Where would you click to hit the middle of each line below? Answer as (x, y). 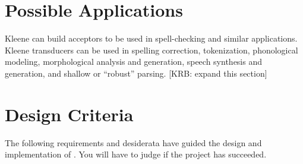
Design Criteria (69, 114)
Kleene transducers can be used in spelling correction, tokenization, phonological (151, 50)
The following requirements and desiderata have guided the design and (133, 142)
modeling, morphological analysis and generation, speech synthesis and (134, 61)
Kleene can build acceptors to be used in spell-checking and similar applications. (151, 38)
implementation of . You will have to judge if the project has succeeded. (136, 154)
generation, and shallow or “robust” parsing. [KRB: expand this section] (136, 73)
